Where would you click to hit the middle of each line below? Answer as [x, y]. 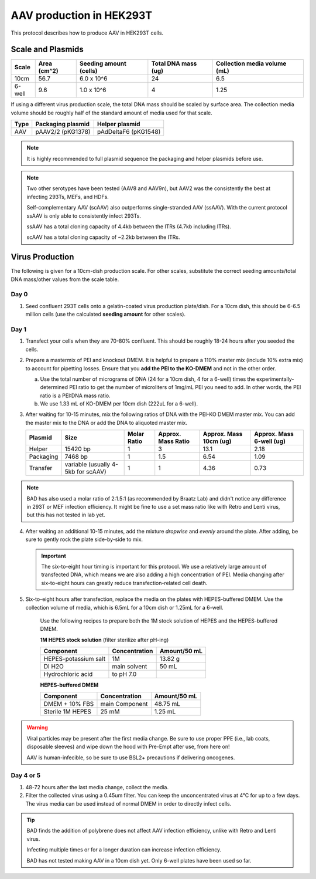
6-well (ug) [270, 441]
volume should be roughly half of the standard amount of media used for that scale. [112, 113]
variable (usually [87, 465]
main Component [124, 704]
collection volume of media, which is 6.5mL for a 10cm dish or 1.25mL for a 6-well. [124, 607]
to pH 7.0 [124, 674]
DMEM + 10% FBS [69, 704]
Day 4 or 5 [26, 776]
